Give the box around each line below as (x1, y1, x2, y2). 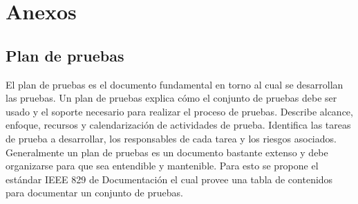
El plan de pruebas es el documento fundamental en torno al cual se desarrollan (6, 77, 343, 91)
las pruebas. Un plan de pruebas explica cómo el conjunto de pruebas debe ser (6, 91, 337, 105)
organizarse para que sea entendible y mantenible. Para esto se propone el (6, 158, 319, 173)
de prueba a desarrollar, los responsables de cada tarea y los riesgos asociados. (6, 131, 337, 145)
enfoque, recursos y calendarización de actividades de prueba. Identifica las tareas (6, 118, 351, 132)
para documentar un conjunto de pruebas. (6, 185, 183, 200)
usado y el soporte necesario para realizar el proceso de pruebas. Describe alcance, (6, 104, 353, 118)
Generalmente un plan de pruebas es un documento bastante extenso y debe (6, 145, 328, 159)
